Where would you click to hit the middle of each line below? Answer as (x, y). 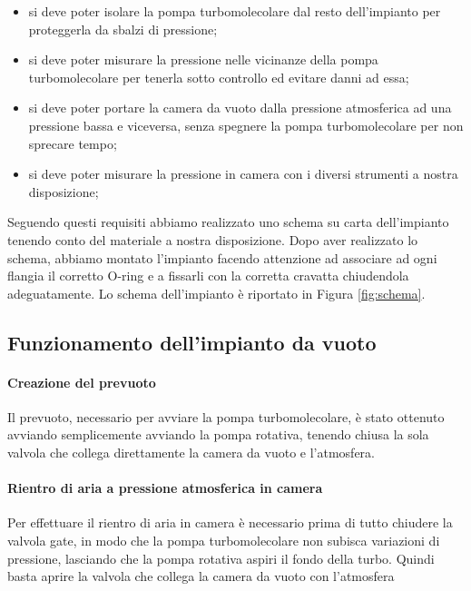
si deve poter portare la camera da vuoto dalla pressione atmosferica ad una (240, 108)
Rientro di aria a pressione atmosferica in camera (165, 488)
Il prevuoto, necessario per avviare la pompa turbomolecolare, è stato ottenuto (226, 416)
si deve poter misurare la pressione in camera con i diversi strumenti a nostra (243, 174)
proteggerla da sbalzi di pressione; (123, 29)
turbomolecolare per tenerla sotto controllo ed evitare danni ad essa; (219, 77)
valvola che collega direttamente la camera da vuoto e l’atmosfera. (191, 453)
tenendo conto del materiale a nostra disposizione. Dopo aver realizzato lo (213, 239)
